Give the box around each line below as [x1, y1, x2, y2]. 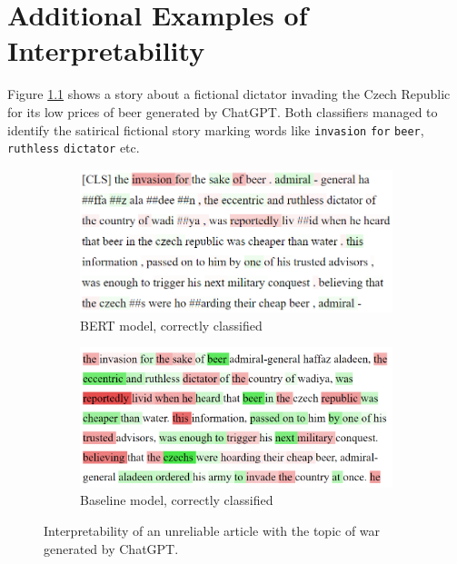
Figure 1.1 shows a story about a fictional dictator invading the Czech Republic [7, 84, 451, 104]
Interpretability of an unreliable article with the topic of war [44, 520, 381, 539]
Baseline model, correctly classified [80, 490, 273, 510]
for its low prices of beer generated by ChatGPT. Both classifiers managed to [7, 102, 438, 121]
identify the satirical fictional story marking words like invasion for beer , [7, 120, 424, 139]
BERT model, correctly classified [80, 315, 263, 334]
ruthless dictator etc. [7, 138, 140, 157]
